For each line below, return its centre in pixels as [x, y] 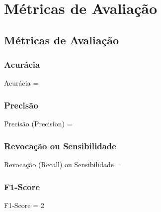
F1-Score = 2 [24, 205]
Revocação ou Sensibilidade [60, 146]
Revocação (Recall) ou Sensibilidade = [63, 164]
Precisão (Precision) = [38, 124]
